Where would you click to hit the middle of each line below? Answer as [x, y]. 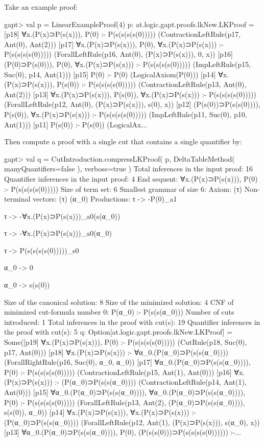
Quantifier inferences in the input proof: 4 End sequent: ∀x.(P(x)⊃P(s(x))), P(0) [131, 178]
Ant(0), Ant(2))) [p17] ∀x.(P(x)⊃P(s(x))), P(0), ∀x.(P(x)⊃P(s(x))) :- [114, 44]
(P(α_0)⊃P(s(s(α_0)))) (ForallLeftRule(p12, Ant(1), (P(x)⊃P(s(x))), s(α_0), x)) [132, 422]
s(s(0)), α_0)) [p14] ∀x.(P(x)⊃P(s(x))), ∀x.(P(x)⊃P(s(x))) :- [100, 412]
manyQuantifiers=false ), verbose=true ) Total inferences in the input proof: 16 [129, 169]
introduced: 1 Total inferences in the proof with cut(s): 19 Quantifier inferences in [132, 322]
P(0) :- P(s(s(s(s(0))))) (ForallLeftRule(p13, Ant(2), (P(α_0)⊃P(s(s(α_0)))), [125, 402]
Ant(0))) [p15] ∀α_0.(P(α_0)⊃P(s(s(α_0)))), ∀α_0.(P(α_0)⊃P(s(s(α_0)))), [125, 392]
